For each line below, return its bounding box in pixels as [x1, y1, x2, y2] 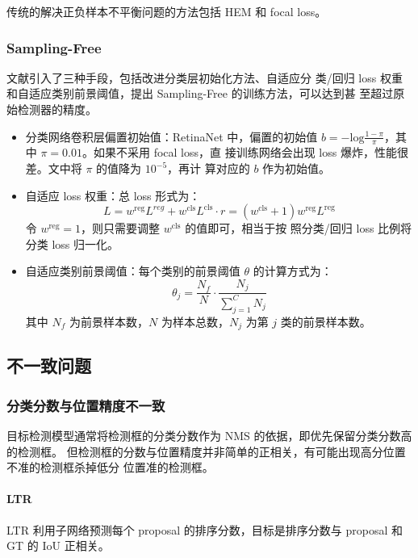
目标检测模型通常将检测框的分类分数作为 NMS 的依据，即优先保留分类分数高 [6, 427, 412, 444]
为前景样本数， [69, 313, 148, 329]
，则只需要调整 [81, 220, 161, 237]
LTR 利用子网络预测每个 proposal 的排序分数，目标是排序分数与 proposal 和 [6, 521, 403, 538]
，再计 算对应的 [167, 160, 250, 177]
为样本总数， [161, 313, 229, 329]
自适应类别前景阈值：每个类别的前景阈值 [25, 262, 240, 279]
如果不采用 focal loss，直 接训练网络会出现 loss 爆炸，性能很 [94, 144, 408, 161]
